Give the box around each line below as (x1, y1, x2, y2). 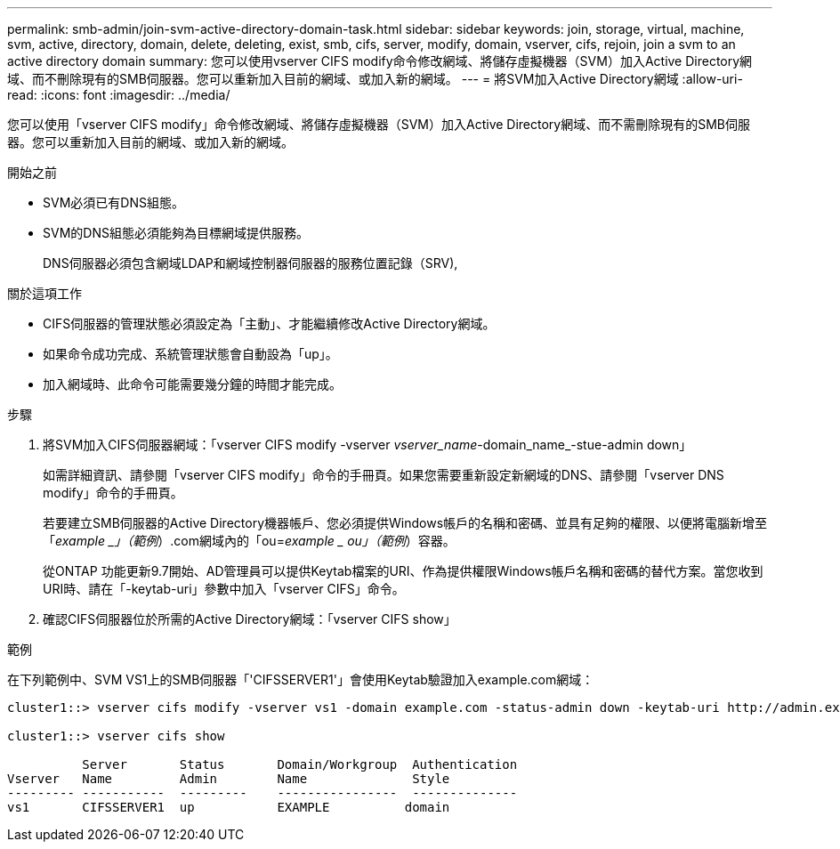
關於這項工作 (7, 286, 82, 301)
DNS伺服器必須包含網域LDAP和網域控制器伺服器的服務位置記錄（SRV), (43, 255, 458, 271)
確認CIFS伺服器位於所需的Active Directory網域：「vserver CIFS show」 (43, 611, 456, 627)
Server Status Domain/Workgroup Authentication (82, 757, 518, 772)
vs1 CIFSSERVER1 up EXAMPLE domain (7, 800, 450, 814)
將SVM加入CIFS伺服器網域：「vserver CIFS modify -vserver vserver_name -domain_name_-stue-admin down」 (43, 437, 692, 452)
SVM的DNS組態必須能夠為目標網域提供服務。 (43, 225, 309, 240)
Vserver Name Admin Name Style (7, 772, 450, 786)
